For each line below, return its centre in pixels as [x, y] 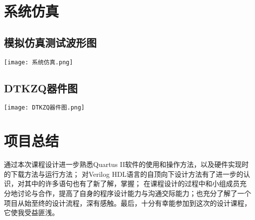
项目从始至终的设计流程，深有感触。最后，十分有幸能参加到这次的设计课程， [127, 203]
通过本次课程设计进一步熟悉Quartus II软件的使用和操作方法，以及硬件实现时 [127, 164]
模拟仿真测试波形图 [50, 42]
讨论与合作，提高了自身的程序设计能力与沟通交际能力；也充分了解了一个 [134, 193]
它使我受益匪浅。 [31, 212]
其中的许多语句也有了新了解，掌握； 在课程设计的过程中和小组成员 [132, 183]
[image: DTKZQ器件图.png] [44, 108]
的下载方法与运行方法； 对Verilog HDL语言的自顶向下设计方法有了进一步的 [124, 174]
